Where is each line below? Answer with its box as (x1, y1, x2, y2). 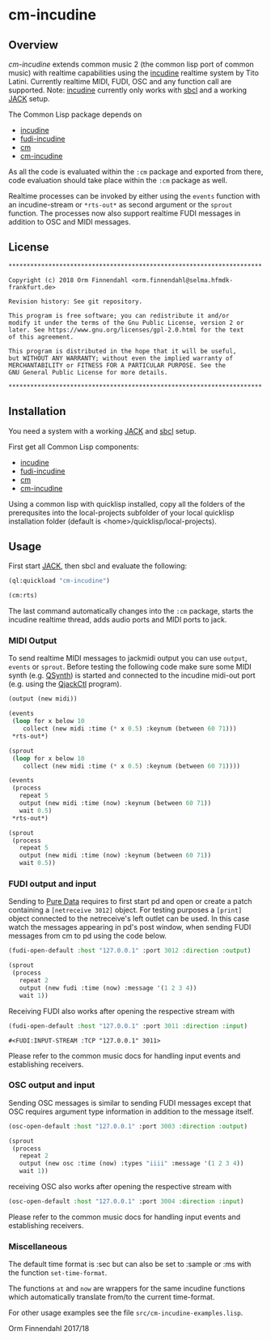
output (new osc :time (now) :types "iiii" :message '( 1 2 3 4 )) (19, 1159, 244, 1168)
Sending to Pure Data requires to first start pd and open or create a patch (8, 897, 252, 906)
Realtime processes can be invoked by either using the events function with (8, 191, 260, 200)
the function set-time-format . (8, 1268, 108, 1278)
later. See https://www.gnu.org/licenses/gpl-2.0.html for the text (8, 326, 244, 334)
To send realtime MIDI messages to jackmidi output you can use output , (8, 653, 248, 663)
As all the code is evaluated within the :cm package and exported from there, (8, 167, 264, 176)
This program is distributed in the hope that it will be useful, (8, 347, 237, 355)
